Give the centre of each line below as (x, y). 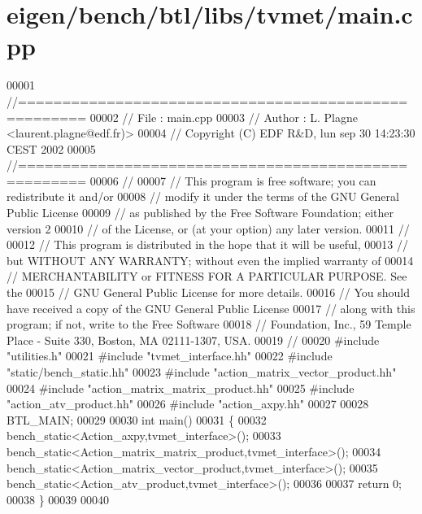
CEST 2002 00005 (51, 148)
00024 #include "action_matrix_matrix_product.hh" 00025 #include (181, 388)
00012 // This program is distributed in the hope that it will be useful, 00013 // (207, 244)
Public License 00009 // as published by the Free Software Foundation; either (200, 213)
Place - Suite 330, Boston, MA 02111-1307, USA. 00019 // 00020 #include (193, 340)
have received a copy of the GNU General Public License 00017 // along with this (211, 308)
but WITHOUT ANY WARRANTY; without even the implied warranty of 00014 (210, 260)
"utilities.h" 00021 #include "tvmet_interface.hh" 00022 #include (170, 356)
